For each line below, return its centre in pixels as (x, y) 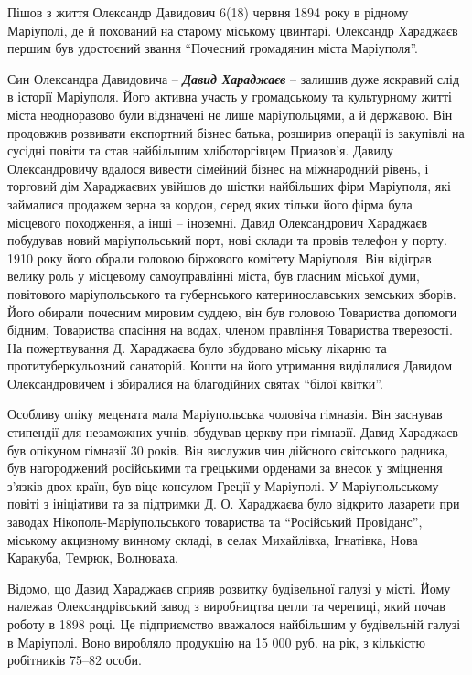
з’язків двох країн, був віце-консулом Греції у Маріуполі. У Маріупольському (223, 485)
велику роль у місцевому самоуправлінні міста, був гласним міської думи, (214, 276)
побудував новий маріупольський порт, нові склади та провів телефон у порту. (227, 240)
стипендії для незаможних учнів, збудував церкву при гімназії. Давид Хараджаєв (233, 432)
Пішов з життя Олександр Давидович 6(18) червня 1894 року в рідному (208, 12)
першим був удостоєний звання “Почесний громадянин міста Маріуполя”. (213, 48)
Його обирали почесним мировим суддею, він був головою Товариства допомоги (232, 311)
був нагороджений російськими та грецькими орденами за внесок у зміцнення (225, 468)
